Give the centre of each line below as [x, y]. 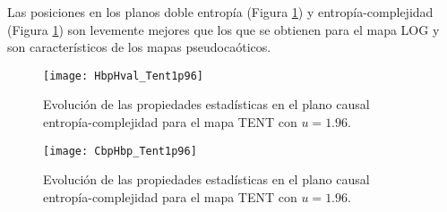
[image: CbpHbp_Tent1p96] [120, 151]
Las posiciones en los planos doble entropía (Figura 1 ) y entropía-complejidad [220, 12]
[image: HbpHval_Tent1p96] [123, 76]
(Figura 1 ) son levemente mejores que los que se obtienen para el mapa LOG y [223, 29]
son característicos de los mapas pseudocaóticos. [139, 47]
